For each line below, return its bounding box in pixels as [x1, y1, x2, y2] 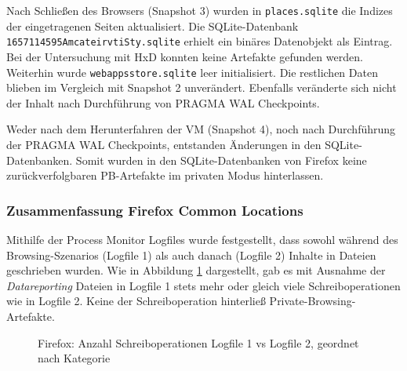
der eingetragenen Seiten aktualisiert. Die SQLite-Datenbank [6, 17, 299, 34]
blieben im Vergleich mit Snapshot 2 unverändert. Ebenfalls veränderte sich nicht [6, 79, 397, 96]
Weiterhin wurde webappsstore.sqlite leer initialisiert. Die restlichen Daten [6, 64, 378, 80]
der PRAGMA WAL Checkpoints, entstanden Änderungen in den [6, 136, 322, 152]
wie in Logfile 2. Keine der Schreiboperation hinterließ [6, 293, 266, 309]
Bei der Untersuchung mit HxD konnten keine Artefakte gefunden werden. [6, 48, 363, 64]
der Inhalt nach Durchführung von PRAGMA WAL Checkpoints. [6, 94, 320, 111]
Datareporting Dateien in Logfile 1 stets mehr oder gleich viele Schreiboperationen [6, 277, 401, 293]
